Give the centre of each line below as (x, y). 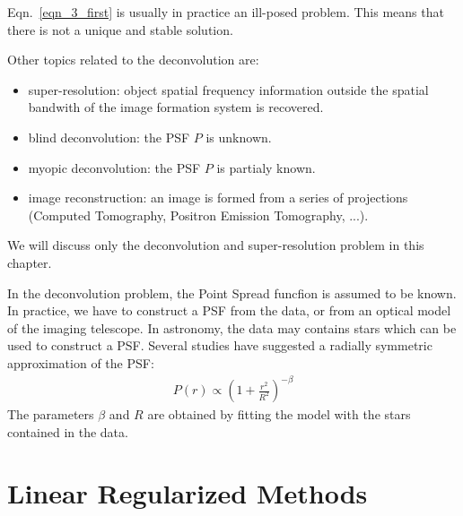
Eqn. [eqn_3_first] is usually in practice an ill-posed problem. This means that (226, 12)
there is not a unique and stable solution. (120, 29)
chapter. (30, 262)
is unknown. (239, 137)
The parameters (51, 414)
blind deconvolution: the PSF (109, 137)
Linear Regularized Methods (188, 493)
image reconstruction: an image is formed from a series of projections (218, 198)
